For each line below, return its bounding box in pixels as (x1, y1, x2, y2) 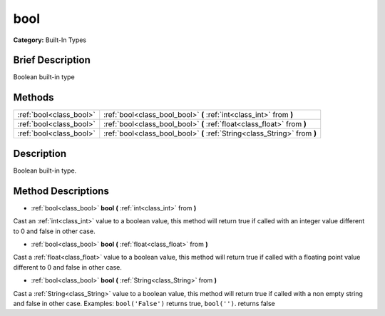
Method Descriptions (13, 185, 110, 197)
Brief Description (13, 54, 91, 66)
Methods (13, 91, 54, 103)
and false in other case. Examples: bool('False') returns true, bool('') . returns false (13, 299, 276, 307)
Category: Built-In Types (13, 36, 87, 44)
